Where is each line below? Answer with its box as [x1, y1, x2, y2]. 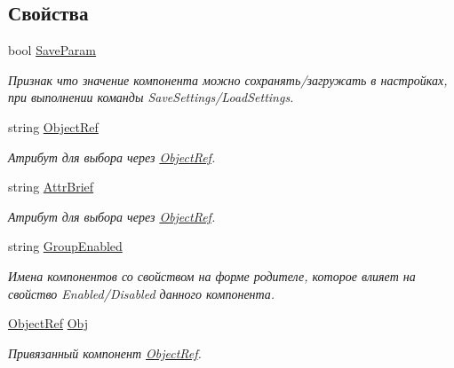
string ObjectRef [8, 117, 99, 136]
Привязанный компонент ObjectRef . [8, 343, 202, 362]
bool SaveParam [8, 41, 97, 59]
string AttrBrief [8, 177, 94, 196]
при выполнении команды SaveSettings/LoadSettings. [8, 88, 294, 106]
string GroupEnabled [8, 237, 123, 255]
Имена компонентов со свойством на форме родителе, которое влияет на [8, 266, 416, 285]
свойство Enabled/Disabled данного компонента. [8, 284, 275, 302]
